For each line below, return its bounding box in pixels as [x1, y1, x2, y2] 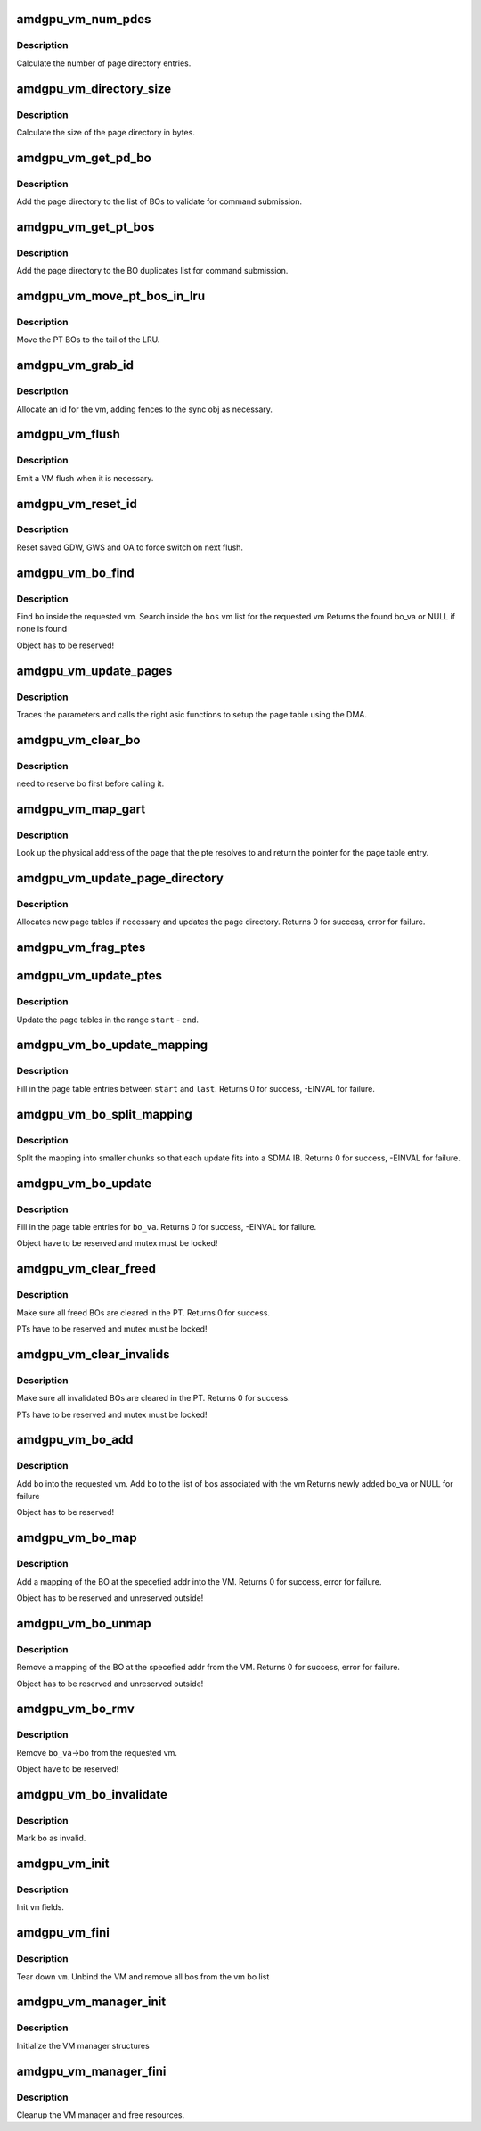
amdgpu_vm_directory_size [16, 81, 172, 96]
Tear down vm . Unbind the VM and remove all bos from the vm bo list [16, 1971, 270, 1982]
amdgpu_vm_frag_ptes [16, 940, 146, 955]
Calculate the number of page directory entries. [16, 58, 192, 69]
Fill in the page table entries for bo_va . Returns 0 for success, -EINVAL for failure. [16, 1222, 317, 1233]
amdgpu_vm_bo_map [16, 1530, 137, 1545]
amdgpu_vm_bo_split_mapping [16, 1106, 193, 1122]
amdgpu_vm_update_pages [16, 663, 173, 678]
